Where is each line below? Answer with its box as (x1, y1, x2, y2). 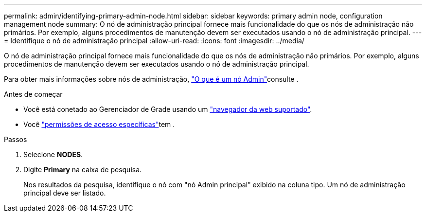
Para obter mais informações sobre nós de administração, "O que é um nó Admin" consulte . (4, 75, 299, 83)
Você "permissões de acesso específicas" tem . (23, 120, 175, 128)
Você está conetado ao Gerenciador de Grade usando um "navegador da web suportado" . (23, 105, 312, 113)
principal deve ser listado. (23, 189, 106, 197)
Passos (4, 135, 27, 144)
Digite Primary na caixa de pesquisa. (23, 165, 142, 174)
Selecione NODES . (23, 150, 83, 159)
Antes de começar (4, 90, 63, 98)
